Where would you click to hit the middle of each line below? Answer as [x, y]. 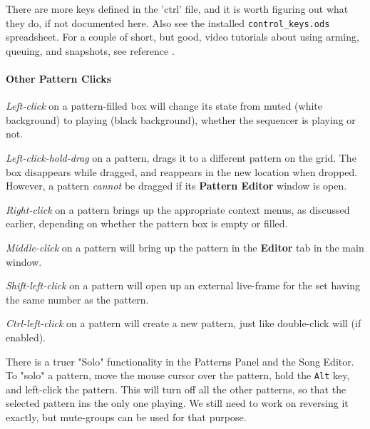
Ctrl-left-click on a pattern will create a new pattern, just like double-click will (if [184, 323]
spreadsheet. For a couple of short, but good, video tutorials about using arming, [183, 37]
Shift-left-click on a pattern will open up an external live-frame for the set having [183, 285]
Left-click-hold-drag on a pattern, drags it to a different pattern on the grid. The [181, 158]
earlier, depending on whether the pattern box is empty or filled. [147, 223]
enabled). [26, 337]
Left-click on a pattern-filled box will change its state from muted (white [164, 106]
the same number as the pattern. [77, 299]
